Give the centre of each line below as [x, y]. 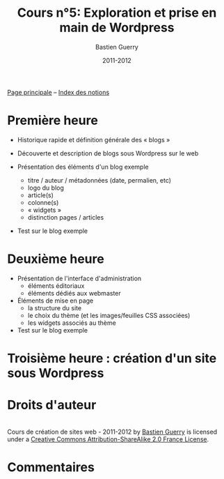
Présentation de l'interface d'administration [79, 278]
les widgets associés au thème [72, 323]
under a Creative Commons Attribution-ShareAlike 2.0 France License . [108, 439]
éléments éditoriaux [56, 286]
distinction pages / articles [66, 217]
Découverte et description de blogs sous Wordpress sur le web [108, 153]
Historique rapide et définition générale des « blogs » [94, 139]
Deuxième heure [56, 259]
